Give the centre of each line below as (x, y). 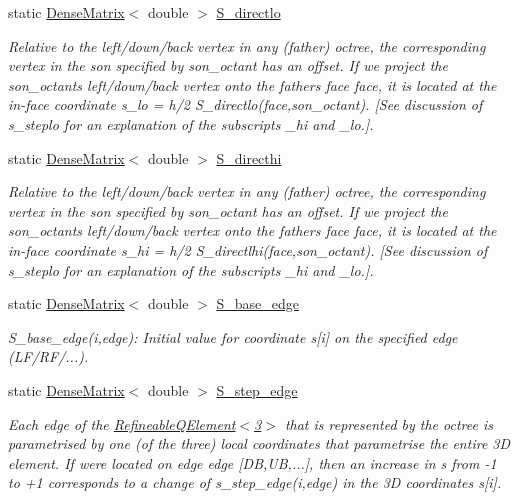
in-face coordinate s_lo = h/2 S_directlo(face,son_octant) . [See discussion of (245, 104)
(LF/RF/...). (48, 356)
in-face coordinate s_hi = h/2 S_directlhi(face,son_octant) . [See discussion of (248, 249)
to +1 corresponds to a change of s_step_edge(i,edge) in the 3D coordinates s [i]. (255, 482)
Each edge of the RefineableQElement (122, 423)
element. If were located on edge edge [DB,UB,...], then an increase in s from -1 (252, 462)
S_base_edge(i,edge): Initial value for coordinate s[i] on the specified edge (233, 336)
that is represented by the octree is (388, 423)
